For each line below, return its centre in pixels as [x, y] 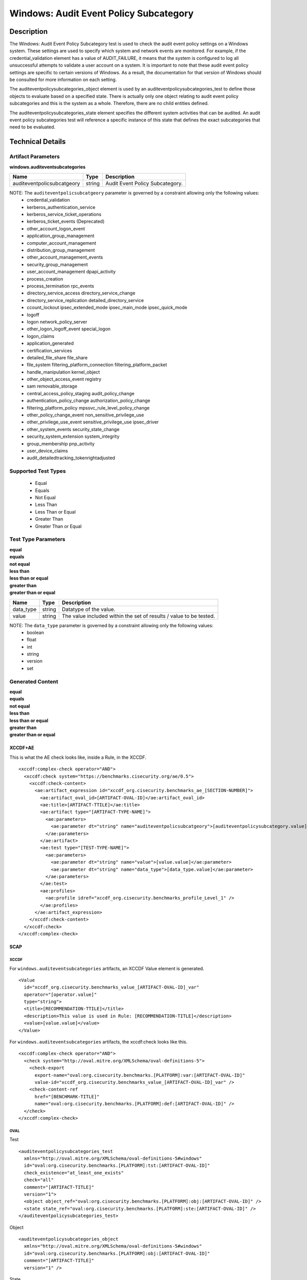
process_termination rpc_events [60, 286]
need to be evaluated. [32, 127]
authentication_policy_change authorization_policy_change [89, 401]
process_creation [45, 279]
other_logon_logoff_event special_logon [69, 329]
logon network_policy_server [57, 322]
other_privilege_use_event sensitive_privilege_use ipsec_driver [93, 422]
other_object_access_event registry [64, 379]
